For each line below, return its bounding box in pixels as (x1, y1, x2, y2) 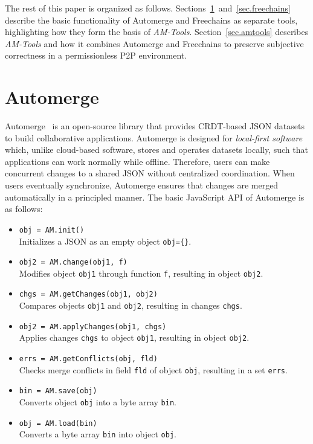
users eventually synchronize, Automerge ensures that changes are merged (5, 179, 279, 191)
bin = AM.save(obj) (19, 387, 97, 396)
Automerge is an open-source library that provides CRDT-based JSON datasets (5, 120, 305, 132)
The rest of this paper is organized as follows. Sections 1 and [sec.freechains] (5, 2, 291, 14)
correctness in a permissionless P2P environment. (5, 49, 187, 62)
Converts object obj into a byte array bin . (19, 396, 176, 408)
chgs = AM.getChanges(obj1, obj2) (19, 290, 158, 299)
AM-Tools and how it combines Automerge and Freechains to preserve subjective (5, 37, 304, 50)
